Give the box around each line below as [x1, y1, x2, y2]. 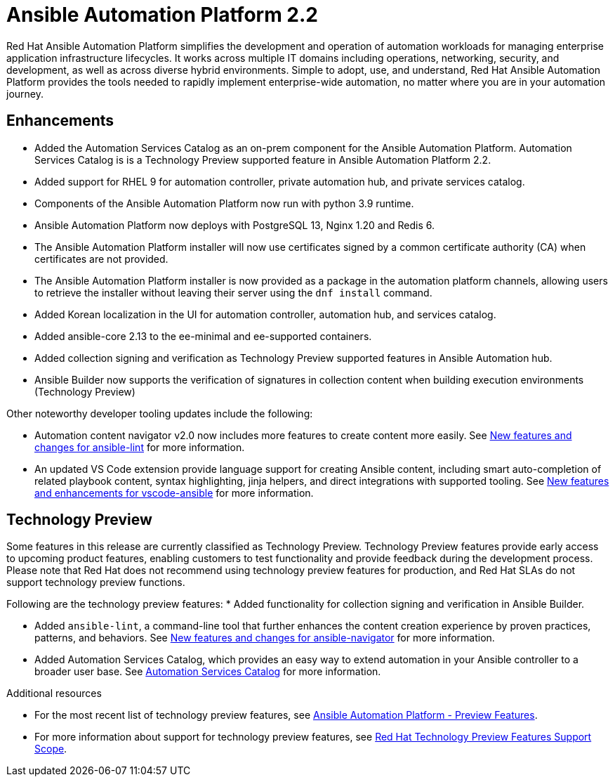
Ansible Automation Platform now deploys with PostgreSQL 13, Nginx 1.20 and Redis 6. [34, 219, 435, 231]
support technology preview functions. [6, 576, 185, 589]
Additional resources [6, 687, 102, 700]
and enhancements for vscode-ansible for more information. [34, 486, 314, 499]
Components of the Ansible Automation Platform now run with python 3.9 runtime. [34, 197, 414, 209]
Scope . [34, 743, 67, 755]
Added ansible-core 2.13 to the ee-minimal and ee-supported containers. [34, 330, 372, 342]
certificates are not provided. [34, 252, 168, 265]
